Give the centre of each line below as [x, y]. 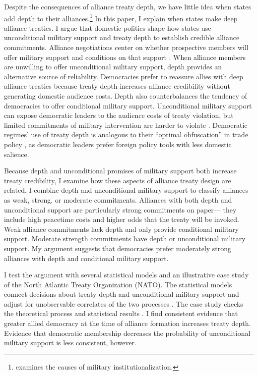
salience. [17, 154]
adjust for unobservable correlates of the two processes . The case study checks [124, 303]
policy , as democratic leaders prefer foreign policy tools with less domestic [118, 144]
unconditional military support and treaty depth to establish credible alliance [122, 37]
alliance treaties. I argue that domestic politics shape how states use [108, 27]
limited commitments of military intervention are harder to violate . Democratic [126, 125]
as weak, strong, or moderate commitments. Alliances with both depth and [118, 199]
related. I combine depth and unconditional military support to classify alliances [126, 190]
